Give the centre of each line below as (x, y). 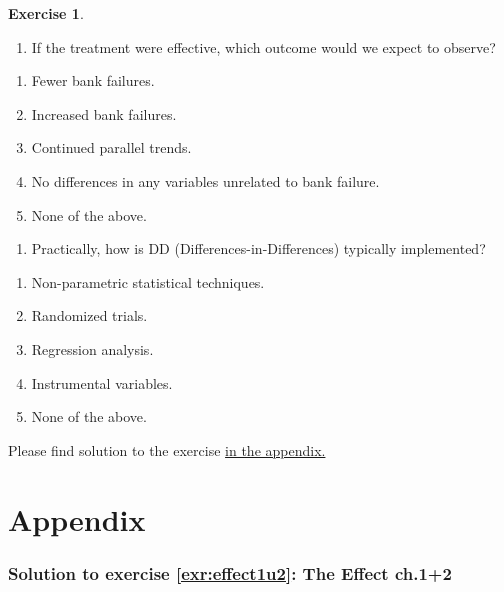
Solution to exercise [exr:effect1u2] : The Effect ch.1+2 (230, 572)
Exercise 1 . (46, 13)
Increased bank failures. (104, 113)
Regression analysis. (92, 348)
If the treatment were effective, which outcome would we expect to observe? (263, 46)
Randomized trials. (89, 315)
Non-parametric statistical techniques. (148, 281)
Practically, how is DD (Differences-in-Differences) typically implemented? (258, 248)
